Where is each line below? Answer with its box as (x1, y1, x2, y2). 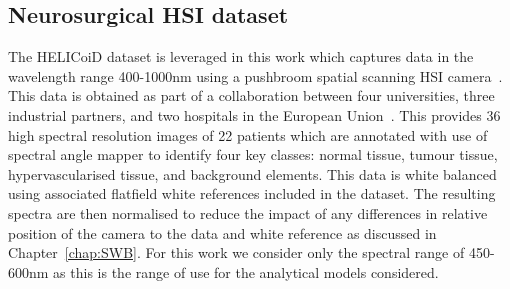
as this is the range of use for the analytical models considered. (53, 261, 439, 282)
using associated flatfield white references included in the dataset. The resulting (8, 183, 496, 204)
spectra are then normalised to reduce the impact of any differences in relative (8, 202, 488, 223)
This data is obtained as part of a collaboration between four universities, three (8, 85, 495, 106)
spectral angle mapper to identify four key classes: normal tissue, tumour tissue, (8, 144, 498, 165)
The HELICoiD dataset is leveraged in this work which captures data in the (8, 46, 474, 67)
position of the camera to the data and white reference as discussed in (8, 222, 437, 243)
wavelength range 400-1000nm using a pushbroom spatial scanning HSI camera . (8, 65, 503, 86)
